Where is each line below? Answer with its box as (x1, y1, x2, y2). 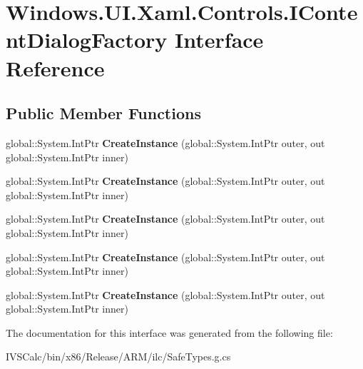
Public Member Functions (6, 102, 201, 124)
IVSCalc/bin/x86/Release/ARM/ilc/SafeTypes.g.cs (6, 349, 231, 364)
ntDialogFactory (6, 25, 168, 54)
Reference (6, 53, 105, 82)
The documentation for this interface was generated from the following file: (6, 325, 333, 340)
